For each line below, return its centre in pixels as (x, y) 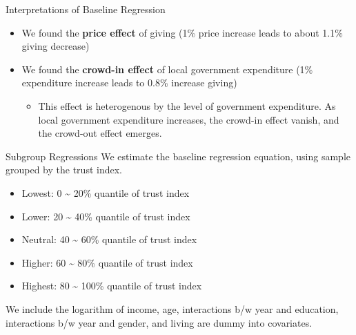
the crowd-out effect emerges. (100, 133)
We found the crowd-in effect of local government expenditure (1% (167, 69)
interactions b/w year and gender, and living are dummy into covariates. (159, 322)
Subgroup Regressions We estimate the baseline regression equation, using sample (178, 156)
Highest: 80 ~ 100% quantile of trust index (112, 286)
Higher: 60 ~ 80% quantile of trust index (107, 262)
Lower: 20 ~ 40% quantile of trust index (106, 216)
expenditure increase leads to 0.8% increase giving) (129, 83)
